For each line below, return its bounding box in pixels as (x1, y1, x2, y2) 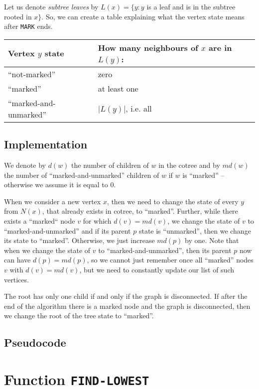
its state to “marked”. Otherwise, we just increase (4, 235, 155, 246)
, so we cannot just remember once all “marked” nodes (87, 255, 254, 265)
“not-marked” (8, 68, 56, 80)
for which (83, 216, 112, 226)
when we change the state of (4, 245, 91, 255)
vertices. (4, 274, 29, 284)
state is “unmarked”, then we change (138, 225, 251, 236)
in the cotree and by (158, 160, 220, 170)
